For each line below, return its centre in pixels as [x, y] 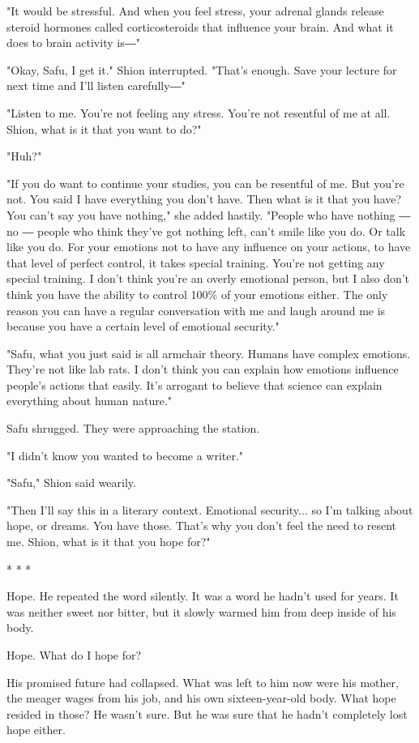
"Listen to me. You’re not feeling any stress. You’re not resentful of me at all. [199, 112]
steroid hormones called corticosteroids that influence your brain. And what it [200, 26]
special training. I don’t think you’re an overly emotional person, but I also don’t [208, 278]
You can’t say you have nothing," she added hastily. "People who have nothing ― [209, 214]
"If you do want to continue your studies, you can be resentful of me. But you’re [205, 183]
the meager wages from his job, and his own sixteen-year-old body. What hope [201, 698]
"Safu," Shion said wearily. [71, 483]
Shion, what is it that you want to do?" [104, 128]
